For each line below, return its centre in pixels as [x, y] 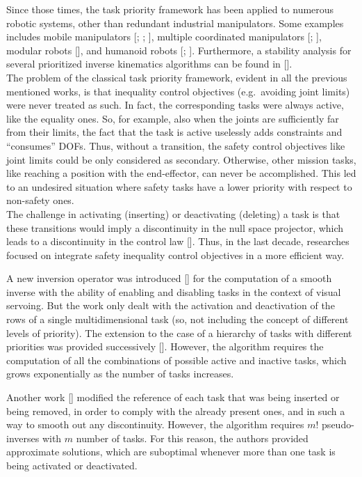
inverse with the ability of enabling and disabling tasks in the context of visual [174, 291]
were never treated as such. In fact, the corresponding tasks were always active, [175, 105]
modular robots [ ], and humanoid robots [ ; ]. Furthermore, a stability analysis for [179, 50]
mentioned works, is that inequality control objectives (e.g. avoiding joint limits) [178, 91]
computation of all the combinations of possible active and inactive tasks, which [176, 360]
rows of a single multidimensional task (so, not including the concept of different [178, 319]
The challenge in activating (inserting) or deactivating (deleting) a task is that [173, 213]
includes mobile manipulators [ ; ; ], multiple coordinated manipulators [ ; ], [164, 37]
